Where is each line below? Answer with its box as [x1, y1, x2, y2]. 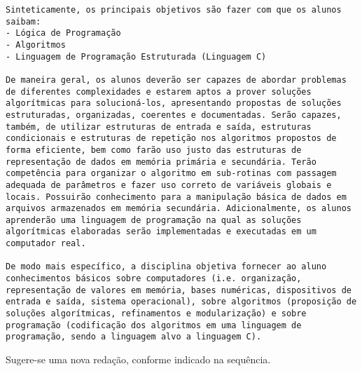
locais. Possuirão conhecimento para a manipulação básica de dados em [6, 191, 347, 202]
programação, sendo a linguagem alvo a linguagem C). [6, 332, 262, 342]
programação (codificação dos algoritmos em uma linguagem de [6, 320, 302, 330]
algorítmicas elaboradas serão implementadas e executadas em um [6, 227, 316, 237]
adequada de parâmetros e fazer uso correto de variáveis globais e [6, 180, 332, 190]
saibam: [6, 16, 41, 27]
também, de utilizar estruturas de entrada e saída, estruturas [6, 121, 312, 132]
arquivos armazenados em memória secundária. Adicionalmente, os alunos [6, 203, 351, 214]
